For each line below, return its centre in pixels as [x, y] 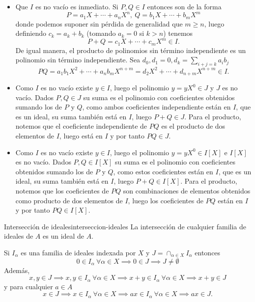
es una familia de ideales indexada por [78, 252]
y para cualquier [28, 286]
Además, [17, 270]
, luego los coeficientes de [166, 200]
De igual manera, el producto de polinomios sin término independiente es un [131, 50]
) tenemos [178, 33]
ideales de [19, 236]
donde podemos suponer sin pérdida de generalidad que [99, 23]
